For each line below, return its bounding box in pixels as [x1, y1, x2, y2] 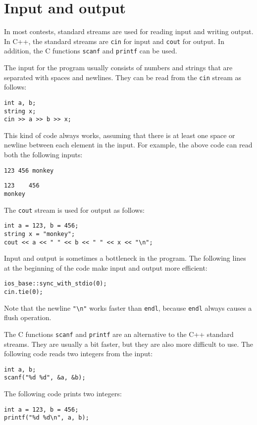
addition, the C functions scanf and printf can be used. [4, 46, 177, 56]
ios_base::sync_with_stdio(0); [4, 280, 107, 287]
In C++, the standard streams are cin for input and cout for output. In [4, 36, 224, 46]
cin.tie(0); [4, 288, 43, 296]
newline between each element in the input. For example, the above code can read [4, 140, 253, 150]
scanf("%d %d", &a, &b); [4, 374, 86, 381]
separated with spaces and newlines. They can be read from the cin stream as [4, 72, 241, 82]
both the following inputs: [4, 149, 83, 160]
